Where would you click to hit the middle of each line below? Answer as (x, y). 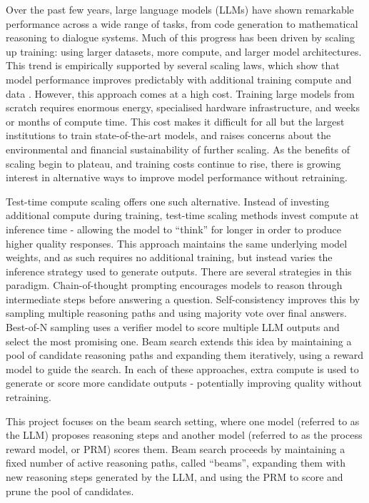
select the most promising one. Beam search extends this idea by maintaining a (179, 341)
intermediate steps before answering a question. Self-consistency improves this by (183, 299)
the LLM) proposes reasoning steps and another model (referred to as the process (184, 435)
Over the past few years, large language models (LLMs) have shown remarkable (180, 9)
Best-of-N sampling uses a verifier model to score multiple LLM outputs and (173, 327)
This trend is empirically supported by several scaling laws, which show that (173, 65)
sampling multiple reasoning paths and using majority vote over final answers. (176, 313)
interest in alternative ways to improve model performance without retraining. (177, 177)
